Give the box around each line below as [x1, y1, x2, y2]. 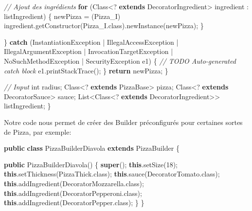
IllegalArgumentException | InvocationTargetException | [4, 46, 173, 56]
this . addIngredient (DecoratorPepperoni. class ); [4, 188, 142, 198]
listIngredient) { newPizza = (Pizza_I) [4, 11, 121, 21]
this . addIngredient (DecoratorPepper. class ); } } [4, 197, 144, 208]
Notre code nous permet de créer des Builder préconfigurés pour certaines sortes [4, 117, 243, 127]
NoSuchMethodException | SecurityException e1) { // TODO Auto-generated [4, 55, 236, 66]
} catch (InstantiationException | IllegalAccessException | [4, 36, 179, 47]
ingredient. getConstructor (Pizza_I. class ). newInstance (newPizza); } [4, 20, 204, 31]
